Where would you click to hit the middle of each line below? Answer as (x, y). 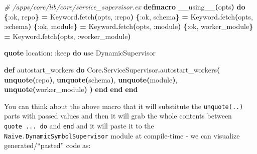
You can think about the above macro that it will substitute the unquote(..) (124, 106)
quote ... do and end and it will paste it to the (79, 125)
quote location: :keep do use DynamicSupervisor (80, 53)
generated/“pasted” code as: (47, 145)
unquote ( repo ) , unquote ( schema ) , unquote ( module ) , (91, 79)
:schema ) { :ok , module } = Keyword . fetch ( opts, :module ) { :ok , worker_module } (129, 26)
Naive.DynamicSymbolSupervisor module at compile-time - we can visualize (122, 135)
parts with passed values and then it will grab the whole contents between (118, 116)
